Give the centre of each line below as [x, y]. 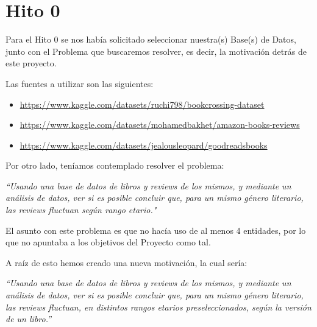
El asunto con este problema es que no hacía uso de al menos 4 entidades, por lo [156, 230]
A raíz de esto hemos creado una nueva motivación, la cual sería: [126, 262]
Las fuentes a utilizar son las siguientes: [80, 83]
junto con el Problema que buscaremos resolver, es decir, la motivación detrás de [156, 51]
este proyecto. [31, 63]
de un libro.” [29, 319]
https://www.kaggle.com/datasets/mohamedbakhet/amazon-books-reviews [160, 125]
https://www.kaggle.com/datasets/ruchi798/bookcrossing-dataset [142, 104]
